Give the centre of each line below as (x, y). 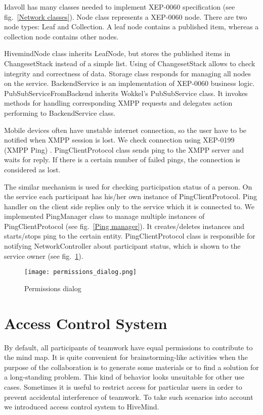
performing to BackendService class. (60, 112)
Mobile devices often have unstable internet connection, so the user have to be (125, 130)
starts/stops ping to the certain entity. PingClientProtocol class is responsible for (130, 236)
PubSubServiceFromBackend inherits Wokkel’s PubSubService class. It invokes (126, 93)
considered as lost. (32, 169)
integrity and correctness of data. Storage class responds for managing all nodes (128, 73)
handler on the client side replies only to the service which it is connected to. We (129, 206)
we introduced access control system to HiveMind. (82, 407)
